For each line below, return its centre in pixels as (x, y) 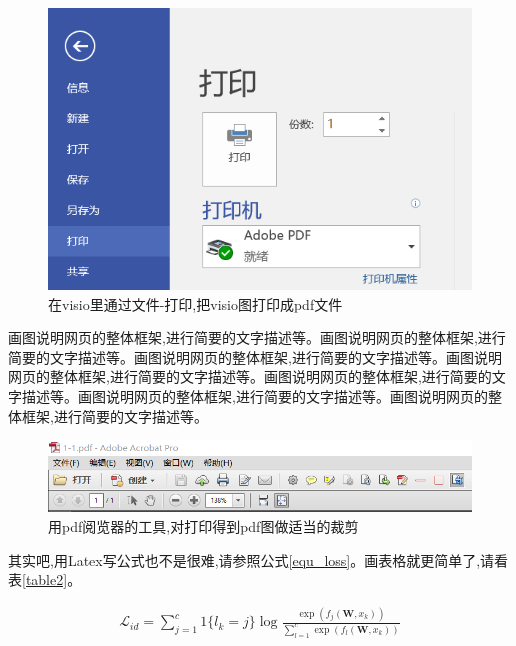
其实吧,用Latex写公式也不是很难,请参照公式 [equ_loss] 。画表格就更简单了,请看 (258, 559)
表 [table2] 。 (45, 579)
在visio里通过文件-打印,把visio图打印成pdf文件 (195, 303)
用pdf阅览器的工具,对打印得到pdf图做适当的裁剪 (203, 526)
